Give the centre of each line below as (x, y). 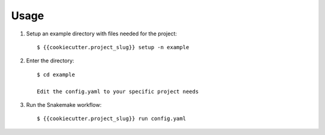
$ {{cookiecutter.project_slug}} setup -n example (113, 47)
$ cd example (56, 74)
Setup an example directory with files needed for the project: (101, 34)
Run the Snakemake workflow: (64, 104)
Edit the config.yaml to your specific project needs (118, 91)
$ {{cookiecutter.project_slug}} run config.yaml (112, 119)
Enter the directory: (50, 61)
